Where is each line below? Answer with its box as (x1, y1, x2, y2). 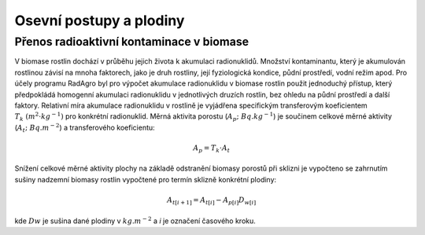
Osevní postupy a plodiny (14, 12, 185, 29)
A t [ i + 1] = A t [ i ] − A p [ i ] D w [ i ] (166, 196, 257, 206)
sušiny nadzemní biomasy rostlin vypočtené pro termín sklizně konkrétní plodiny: (14, 174, 277, 184)
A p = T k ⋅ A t (193, 143, 231, 154)
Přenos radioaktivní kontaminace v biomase (14, 35, 249, 49)
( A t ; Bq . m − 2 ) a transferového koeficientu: (14, 122, 155, 134)
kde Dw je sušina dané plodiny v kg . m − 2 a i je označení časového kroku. (14, 215, 256, 226)
